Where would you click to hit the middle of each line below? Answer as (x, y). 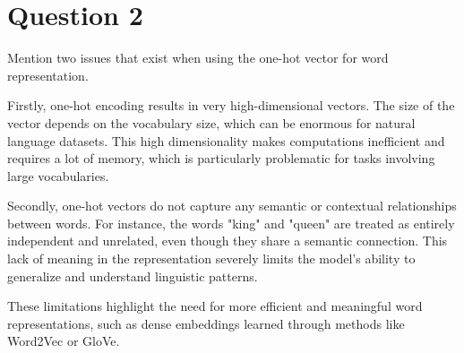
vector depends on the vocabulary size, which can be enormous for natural (211, 122)
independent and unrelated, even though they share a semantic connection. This (228, 241)
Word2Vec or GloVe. (64, 341)
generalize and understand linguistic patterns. (133, 276)
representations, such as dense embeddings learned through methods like (206, 323)
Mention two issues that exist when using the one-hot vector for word (198, 58)
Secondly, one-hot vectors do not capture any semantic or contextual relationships (232, 206)
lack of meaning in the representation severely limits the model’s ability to (211, 258)
